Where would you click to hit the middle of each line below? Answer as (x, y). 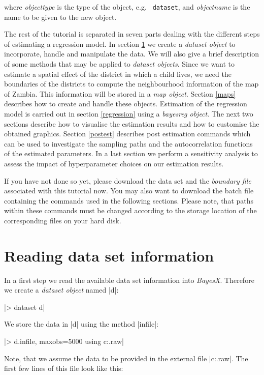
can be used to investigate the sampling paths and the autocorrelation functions (128, 143)
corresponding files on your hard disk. (63, 220)
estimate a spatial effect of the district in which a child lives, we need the (118, 74)
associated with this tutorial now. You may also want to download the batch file (129, 191)
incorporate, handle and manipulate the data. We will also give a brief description (132, 54)
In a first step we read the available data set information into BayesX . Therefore (129, 280)
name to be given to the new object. (60, 17)
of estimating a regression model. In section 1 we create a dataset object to (120, 44)
